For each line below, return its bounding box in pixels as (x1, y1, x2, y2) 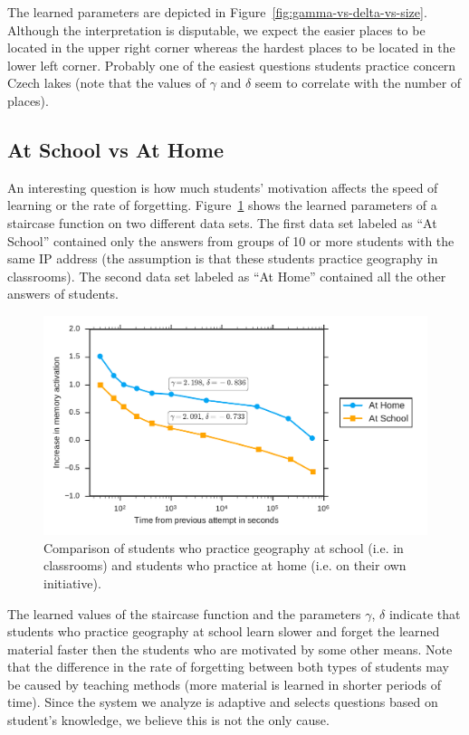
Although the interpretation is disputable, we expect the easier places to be (7, 20, 426, 39)
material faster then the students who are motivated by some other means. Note (7, 639, 453, 658)
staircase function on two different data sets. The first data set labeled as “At (7, 213, 437, 232)
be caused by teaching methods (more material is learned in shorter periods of (7, 674, 441, 693)
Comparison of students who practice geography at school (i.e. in (43, 538, 404, 557)
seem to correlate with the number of (254, 73, 462, 92)
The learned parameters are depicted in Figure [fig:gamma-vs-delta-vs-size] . (7, 3, 427, 21)
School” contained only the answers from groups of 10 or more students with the (7, 231, 455, 250)
